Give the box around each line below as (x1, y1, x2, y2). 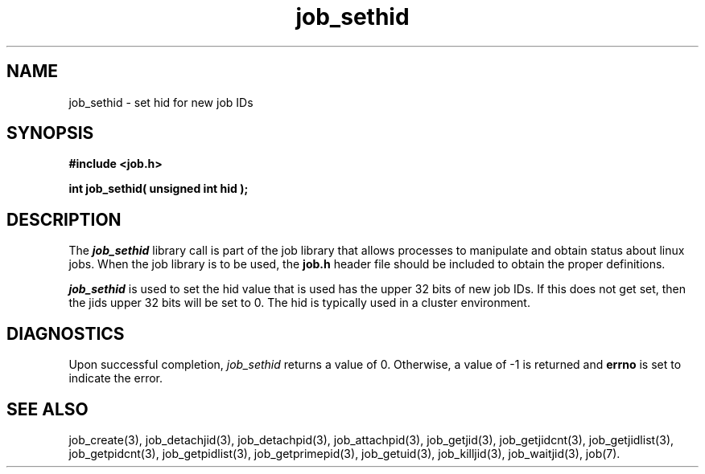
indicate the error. (68, 371, 163, 386)
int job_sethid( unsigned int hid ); (68, 182, 249, 196)
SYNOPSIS (6, 123, 94, 144)
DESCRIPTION (6, 209, 122, 230)
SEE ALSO (6, 398, 89, 419)
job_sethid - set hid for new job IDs (68, 95, 254, 109)
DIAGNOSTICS (6, 323, 125, 344)
